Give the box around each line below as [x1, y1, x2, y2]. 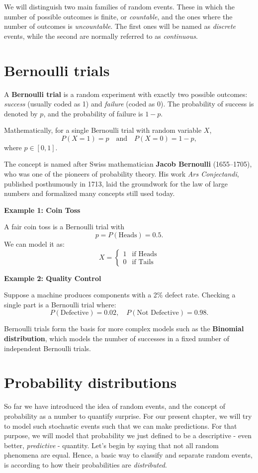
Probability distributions [4, 372, 177, 392]
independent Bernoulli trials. [4, 343, 91, 353]
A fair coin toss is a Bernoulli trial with [4, 221, 125, 232]
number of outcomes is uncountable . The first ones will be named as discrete [4, 21, 236, 31]
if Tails [132, 259, 154, 266]
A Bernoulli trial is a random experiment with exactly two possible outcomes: [4, 89, 248, 99]
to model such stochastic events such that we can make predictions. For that [4, 420, 237, 431]
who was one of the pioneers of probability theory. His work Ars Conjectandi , [4, 169, 239, 179]
